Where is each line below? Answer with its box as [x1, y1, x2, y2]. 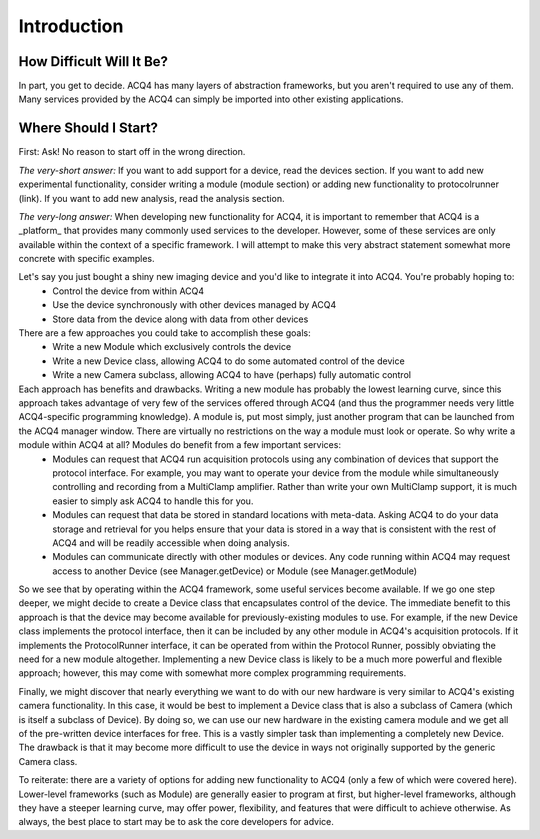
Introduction [18, 15, 124, 37]
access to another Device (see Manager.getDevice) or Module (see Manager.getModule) [52, 565, 418, 577]
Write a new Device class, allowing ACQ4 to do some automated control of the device [52, 355, 405, 367]
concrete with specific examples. [18, 253, 155, 265]
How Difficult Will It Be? [18, 53, 169, 70]
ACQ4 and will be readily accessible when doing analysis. [52, 536, 290, 549]
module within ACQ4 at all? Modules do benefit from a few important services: [18, 439, 342, 451]
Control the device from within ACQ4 [52, 285, 205, 297]
